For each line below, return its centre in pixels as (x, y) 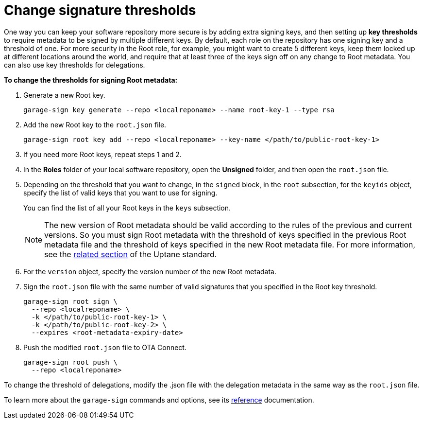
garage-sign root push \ (70, 362)
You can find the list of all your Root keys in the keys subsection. (127, 208)
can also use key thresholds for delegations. (75, 65)
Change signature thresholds (100, 10)
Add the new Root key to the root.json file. (95, 124)
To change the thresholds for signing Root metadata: (91, 80)
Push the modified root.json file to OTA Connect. (105, 347)
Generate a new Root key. (64, 95)
